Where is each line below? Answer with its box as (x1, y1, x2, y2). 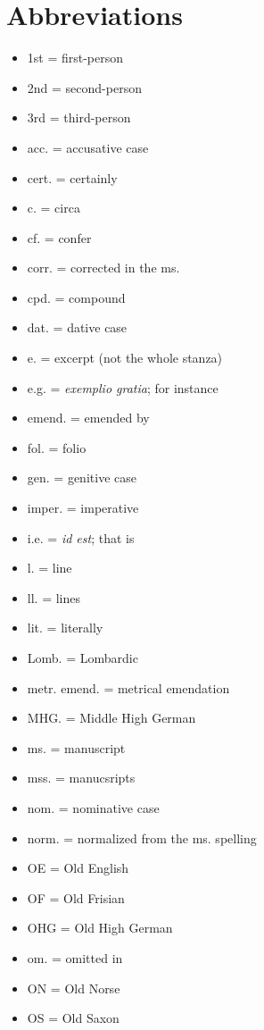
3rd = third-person (27, 108, 131, 127)
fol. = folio (27, 438, 87, 456)
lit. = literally (27, 618, 103, 637)
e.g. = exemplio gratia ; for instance (27, 378, 219, 397)
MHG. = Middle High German (27, 708, 196, 727)
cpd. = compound (27, 288, 126, 306)
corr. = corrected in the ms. (27, 258, 180, 277)
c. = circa (27, 198, 80, 217)
